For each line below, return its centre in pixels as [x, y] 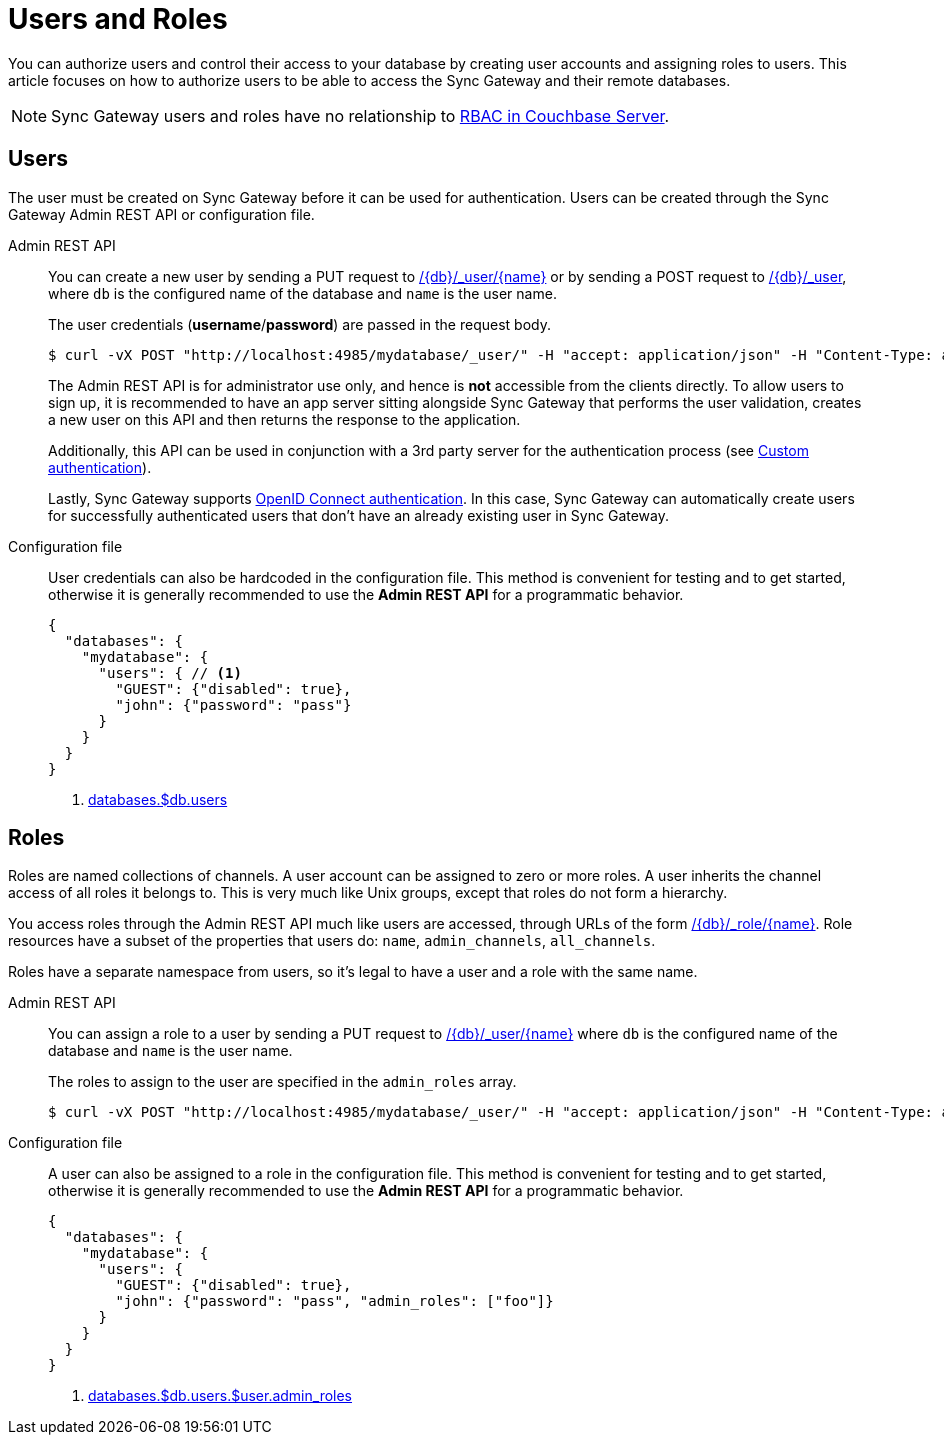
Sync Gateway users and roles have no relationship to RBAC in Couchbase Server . [360, 115]
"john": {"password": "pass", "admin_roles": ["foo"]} [334, 1301]
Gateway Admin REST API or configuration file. [161, 214]
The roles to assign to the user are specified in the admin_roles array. [282, 1082]
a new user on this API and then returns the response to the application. [284, 419]
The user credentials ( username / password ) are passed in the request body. [299, 324]
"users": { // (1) [170, 672]
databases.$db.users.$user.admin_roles [220, 1396]
